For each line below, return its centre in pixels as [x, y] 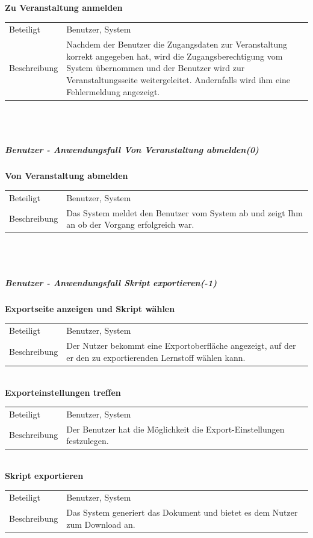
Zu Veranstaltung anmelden [64, 7]
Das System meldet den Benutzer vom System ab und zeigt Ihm [184, 212]
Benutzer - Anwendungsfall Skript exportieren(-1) [111, 283]
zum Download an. [101, 524]
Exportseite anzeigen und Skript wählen [90, 309]
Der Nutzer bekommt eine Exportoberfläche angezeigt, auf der [181, 346]
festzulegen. [88, 441]
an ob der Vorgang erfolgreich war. [130, 224]
